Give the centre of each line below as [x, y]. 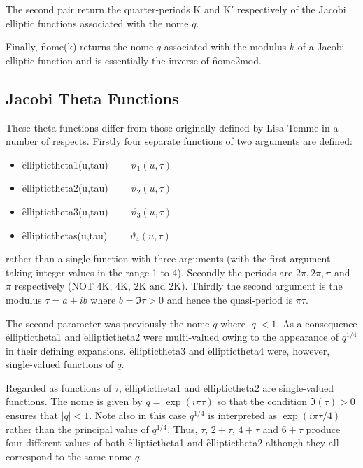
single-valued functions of [60, 364]
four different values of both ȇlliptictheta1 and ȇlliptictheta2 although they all [172, 442]
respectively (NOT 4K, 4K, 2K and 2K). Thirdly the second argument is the [178, 286]
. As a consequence [317, 323]
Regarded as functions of [59, 387]
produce [323, 428]
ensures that [32, 415]
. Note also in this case [138, 415]
